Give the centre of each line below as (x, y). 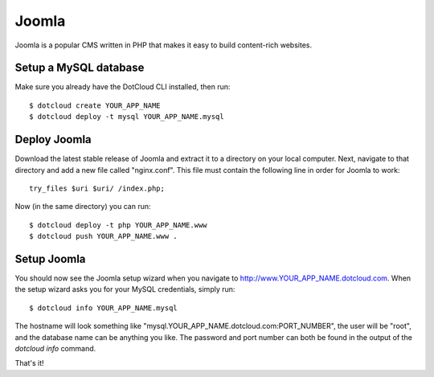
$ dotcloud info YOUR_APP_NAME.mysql (104, 308)
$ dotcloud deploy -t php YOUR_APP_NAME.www (119, 225)
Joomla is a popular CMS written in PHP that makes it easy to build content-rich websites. (164, 45)
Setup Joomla (50, 258)
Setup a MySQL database (80, 68)
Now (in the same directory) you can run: (83, 207)
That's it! (29, 363)
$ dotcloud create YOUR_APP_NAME (95, 105)
